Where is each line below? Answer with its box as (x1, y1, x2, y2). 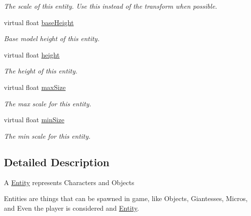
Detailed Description (4, 154, 110, 169)
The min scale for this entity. (4, 130, 91, 141)
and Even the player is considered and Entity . (4, 202, 139, 213)
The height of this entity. (4, 66, 78, 76)
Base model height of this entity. (4, 33, 100, 43)
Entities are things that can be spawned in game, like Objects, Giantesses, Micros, (4, 193, 248, 203)
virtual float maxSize (4, 82, 66, 92)
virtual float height (4, 49, 60, 59)
